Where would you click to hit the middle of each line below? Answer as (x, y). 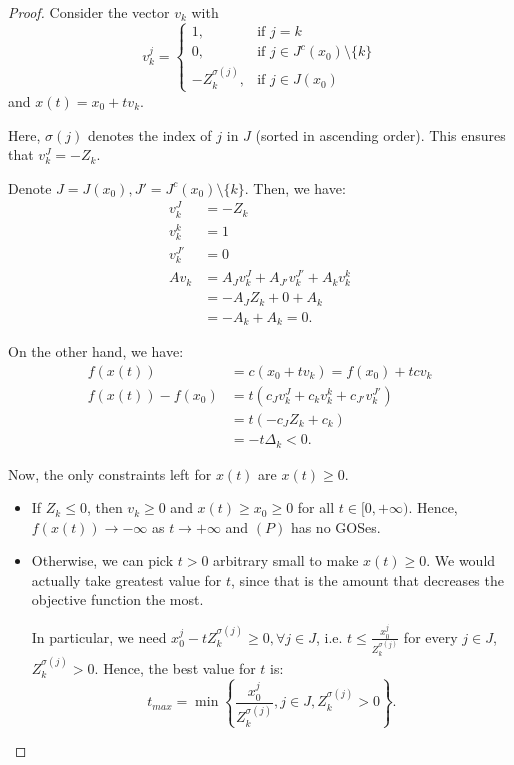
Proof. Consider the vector (89, 12)
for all (316, 507)
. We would (461, 560)
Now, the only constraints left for (110, 473)
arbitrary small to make (286, 560)
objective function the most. (117, 599)
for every (430, 636)
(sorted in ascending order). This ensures (380, 134)
